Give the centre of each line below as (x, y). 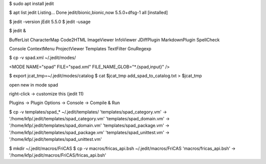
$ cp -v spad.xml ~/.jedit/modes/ (43, 58)
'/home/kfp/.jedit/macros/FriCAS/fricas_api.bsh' (58, 155)
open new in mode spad (34, 85)
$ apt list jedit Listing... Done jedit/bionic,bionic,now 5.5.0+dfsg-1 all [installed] (88, 13)
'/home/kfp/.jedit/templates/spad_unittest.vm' (55, 139)
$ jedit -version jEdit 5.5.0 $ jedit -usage (50, 22)
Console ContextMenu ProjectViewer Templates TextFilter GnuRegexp (80, 49)
